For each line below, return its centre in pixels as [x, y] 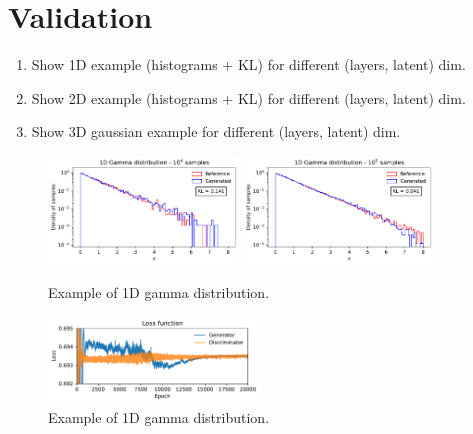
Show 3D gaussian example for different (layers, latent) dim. [216, 131]
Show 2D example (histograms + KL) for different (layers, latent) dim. [248, 97]
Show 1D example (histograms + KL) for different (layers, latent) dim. [248, 64]
